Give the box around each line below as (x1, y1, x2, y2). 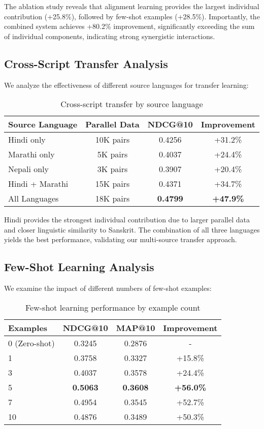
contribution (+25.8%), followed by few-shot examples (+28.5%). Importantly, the (4, 11, 260, 21)
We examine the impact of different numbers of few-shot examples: (4, 283, 212, 293)
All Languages (8, 192, 59, 205)
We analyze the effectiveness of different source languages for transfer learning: (4, 79, 249, 90)
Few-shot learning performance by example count (25, 301, 201, 313)
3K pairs (97, 163, 128, 175)
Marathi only (8, 148, 55, 160)
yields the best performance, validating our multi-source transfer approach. (4, 234, 237, 245)
